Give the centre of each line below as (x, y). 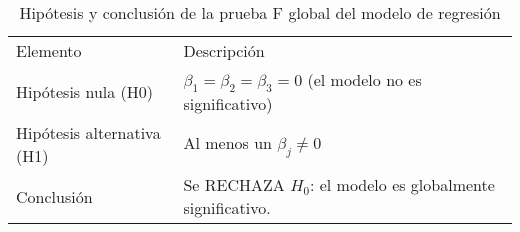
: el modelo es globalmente (402, 185)
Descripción (224, 50)
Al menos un (227, 142)
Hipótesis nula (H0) (85, 92)
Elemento (49, 50)
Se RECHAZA (234, 185)
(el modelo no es (364, 79)
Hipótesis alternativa (88, 133)
